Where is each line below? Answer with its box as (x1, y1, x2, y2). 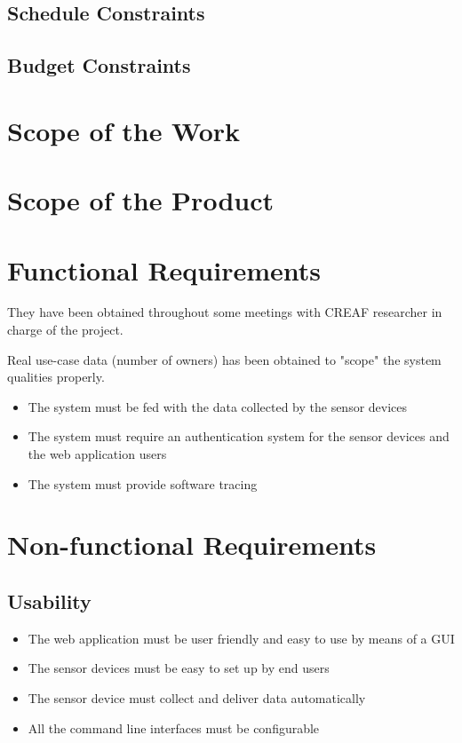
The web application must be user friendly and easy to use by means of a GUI (28, 628, 455, 647)
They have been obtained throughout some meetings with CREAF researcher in (7, 303, 442, 321)
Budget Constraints (7, 51, 191, 79)
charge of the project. (7, 320, 123, 339)
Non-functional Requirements (7, 526, 377, 563)
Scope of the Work (7, 112, 241, 148)
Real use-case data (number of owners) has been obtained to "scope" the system (7, 350, 442, 368)
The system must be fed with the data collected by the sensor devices (28, 397, 408, 415)
